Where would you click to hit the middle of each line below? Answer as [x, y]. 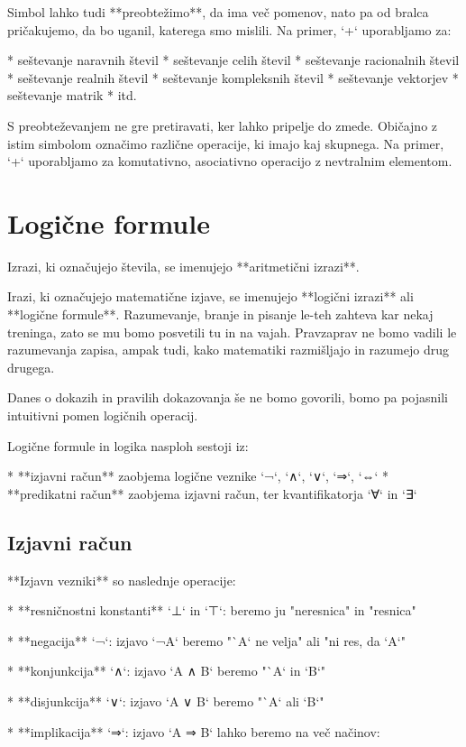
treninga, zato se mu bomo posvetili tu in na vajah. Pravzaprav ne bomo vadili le [232, 332]
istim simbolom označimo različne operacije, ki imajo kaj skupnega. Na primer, [226, 143]
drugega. [31, 367]
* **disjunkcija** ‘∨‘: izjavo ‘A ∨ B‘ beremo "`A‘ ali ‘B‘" [166, 701]
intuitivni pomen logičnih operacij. [103, 415]
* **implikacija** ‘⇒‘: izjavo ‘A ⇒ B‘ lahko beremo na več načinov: [194, 731]
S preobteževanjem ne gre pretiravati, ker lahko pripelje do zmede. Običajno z [223, 125]
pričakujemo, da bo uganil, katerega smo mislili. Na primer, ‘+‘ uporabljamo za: [229, 29]
